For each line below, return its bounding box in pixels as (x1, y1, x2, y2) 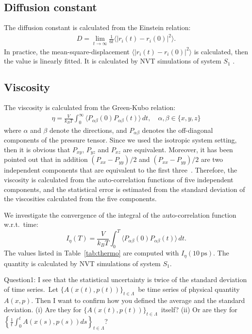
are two (201, 154, 223, 164)
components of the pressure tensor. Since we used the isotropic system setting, (4, 135, 237, 145)
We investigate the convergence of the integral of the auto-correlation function (4, 209, 236, 220)
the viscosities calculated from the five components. (4, 193, 157, 204)
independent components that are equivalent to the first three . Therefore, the (4, 165, 237, 175)
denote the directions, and (49, 125, 127, 135)
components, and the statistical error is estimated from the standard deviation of (4, 184, 245, 194)
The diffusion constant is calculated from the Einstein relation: (4, 22, 191, 32)
